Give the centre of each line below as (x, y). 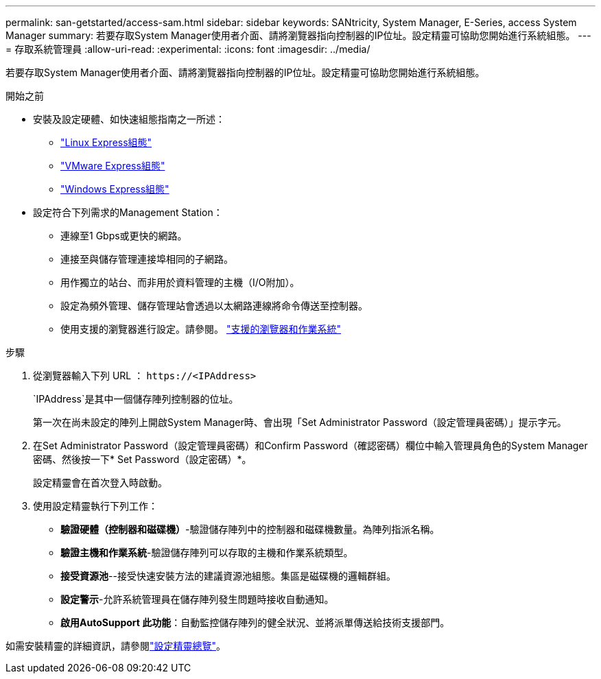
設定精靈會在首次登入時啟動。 (100, 483)
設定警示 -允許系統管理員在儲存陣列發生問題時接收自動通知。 (197, 599)
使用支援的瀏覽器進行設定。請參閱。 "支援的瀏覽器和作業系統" (201, 329)
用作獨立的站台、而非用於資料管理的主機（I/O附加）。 (180, 282)
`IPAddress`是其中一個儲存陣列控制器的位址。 (136, 399)
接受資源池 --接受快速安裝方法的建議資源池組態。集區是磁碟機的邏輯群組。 (228, 576)
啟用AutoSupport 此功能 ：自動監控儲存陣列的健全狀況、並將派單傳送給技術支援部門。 (255, 622)
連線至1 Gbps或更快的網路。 (124, 236)
